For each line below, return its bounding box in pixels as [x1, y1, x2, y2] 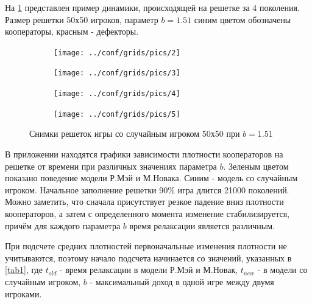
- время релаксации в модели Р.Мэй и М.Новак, [59, 263, 238, 276]
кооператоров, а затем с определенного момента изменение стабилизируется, [5, 207, 290, 219]
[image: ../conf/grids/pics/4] [54, 89, 180, 98]
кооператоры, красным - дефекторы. [5, 25, 139, 38]
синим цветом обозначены [194, 13, 291, 26]
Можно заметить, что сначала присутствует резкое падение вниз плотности [5, 195, 284, 208]
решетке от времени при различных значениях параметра [5, 159, 217, 172]
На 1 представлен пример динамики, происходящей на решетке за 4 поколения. [5, 1, 300, 13]
